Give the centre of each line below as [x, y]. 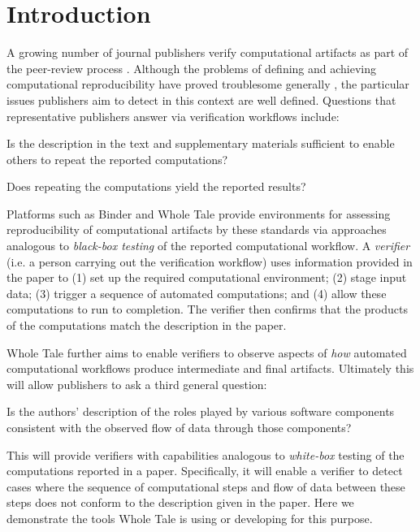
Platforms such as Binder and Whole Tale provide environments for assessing [199, 213]
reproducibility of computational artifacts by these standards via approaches [197, 229]
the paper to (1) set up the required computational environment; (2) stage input [207, 277]
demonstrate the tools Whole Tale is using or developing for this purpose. [190, 518]
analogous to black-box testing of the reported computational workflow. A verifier [208, 246]
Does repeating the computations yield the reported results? [156, 186]
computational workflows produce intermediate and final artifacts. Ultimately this [210, 368]
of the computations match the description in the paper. [147, 325]
